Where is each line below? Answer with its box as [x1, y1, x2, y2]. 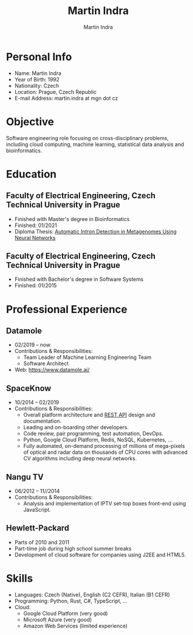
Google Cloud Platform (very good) [23, 610, 108, 617]
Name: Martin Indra [14, 69, 61, 77]
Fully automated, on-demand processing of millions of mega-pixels [23, 443, 185, 450]
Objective [6, 115, 54, 128]
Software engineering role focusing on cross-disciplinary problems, [6, 134, 169, 141]
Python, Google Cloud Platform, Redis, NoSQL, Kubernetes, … [23, 436, 173, 443]
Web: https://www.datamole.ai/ [14, 366, 89, 373]
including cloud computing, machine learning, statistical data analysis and [6, 141, 184, 148]
